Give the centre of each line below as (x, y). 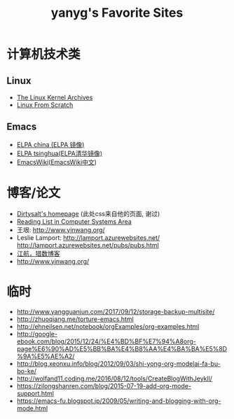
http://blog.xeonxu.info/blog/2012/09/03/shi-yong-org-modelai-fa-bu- (119, 363)
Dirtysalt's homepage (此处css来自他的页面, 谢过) (88, 213)
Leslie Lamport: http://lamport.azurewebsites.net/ (88, 237)
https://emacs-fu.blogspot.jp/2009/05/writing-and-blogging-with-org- (119, 401)
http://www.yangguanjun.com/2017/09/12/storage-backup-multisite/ (116, 311)
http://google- (37, 334)
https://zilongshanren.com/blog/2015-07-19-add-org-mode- (104, 385)
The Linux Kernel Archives (55, 97)
